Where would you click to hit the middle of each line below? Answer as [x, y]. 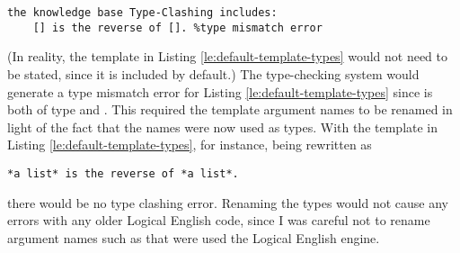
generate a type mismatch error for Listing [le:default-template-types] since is [220, 91]
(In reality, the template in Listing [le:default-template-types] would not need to [228, 56]
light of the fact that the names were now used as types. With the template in [223, 126]
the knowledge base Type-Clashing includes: [142, 13]
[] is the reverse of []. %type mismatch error [177, 27]
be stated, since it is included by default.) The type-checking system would [213, 73]
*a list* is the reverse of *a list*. [123, 173]
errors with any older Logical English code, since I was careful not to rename [219, 220]
